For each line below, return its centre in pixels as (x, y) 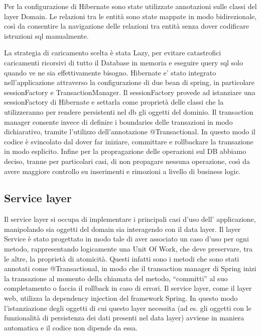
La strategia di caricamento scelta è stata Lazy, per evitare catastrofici (113, 53)
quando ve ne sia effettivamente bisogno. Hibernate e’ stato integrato (110, 72)
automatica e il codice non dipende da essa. (71, 327)
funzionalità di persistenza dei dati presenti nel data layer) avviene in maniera (124, 318)
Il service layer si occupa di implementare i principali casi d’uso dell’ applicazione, (130, 219)
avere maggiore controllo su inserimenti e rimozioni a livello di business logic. (122, 171)
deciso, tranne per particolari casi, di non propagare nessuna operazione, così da (127, 161)
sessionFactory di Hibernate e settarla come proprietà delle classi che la (114, 102)
